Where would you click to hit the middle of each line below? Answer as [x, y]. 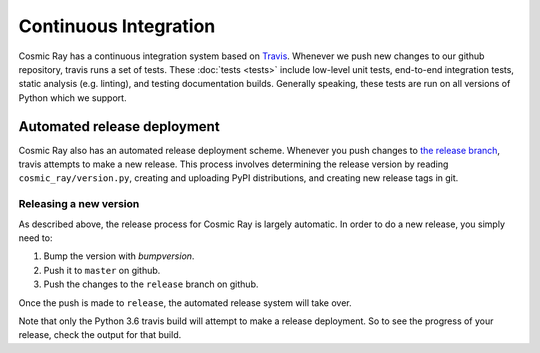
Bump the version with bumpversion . [119, 256]
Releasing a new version [79, 204]
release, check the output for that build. [100, 335]
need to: [35, 237]
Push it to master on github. [102, 270]
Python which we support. [72, 97]
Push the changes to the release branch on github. [151, 284]
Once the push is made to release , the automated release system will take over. [185, 302]
